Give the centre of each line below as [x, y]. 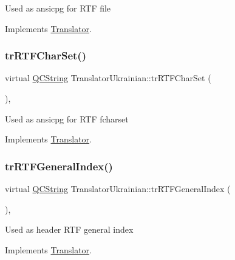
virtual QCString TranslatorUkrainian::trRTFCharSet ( [108, 78]
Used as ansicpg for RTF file [58, 8]
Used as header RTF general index [69, 229]
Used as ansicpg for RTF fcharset [67, 118]
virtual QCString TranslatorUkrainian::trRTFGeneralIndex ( [118, 188]
